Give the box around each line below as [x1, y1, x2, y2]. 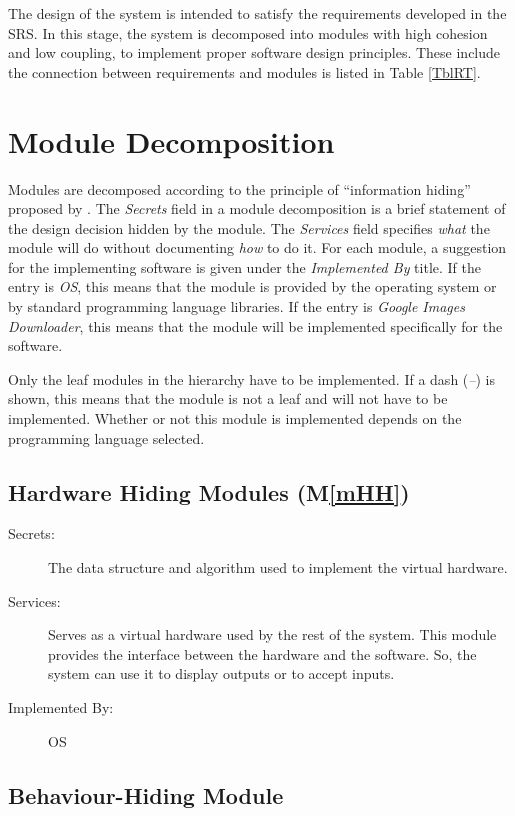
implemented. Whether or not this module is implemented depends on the [8, 408, 462, 429]
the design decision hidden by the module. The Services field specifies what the [8, 217, 490, 238]
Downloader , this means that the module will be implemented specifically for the [8, 315, 503, 336]
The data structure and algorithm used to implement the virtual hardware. [48, 557, 508, 578]
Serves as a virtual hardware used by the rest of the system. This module [48, 624, 497, 645]
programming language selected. [8, 427, 205, 448]
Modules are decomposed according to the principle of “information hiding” [8, 178, 471, 199]
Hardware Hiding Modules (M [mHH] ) [8, 476, 410, 507]
